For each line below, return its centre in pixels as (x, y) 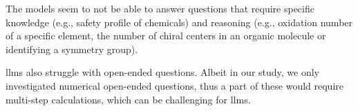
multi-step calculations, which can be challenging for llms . (128, 99)
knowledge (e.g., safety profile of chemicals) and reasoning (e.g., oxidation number (179, 22)
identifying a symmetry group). (72, 49)
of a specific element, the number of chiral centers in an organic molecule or (166, 36)
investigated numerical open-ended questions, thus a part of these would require (175, 85)
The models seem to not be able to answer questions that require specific (160, 8)
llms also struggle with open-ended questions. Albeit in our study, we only (163, 72)
